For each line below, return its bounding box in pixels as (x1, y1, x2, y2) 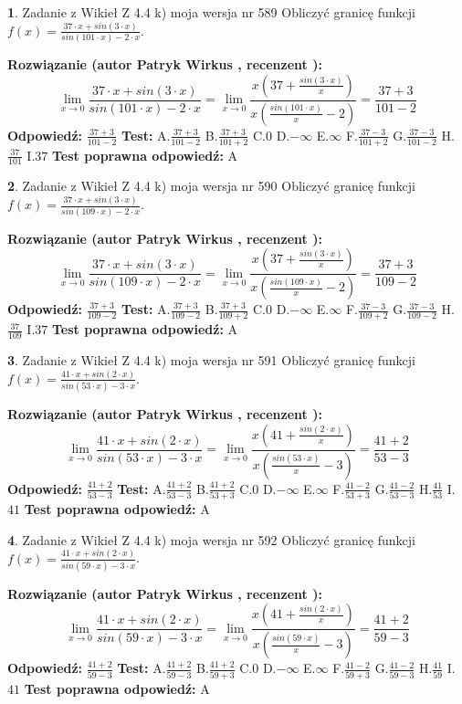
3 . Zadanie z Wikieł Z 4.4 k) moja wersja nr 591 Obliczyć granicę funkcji (7, 350, 415, 369)
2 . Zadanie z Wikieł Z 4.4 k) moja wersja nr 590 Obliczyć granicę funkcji (7, 176, 415, 195)
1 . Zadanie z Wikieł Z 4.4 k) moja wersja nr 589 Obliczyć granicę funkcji (7, 3, 415, 21)
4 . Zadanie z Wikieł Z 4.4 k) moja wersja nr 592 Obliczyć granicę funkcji (7, 530, 415, 549)
